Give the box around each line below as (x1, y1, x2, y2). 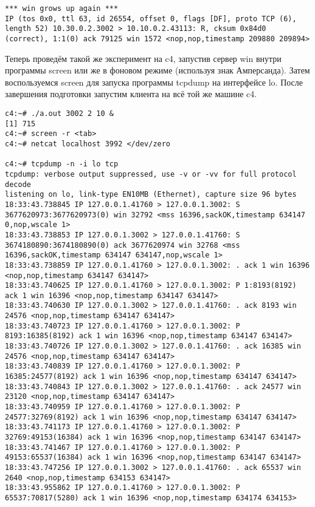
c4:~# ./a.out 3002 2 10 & (5, 109, 114, 118)
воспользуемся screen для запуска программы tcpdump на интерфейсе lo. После (5, 75, 303, 88)
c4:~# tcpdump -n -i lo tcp (5, 160, 119, 169)
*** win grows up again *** (5, 4, 119, 13)
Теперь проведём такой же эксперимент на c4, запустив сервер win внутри (5, 52, 282, 64)
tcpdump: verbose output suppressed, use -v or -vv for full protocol (5, 169, 297, 179)
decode (5, 180, 31, 189)
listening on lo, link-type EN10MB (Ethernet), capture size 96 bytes (5, 190, 297, 199)
